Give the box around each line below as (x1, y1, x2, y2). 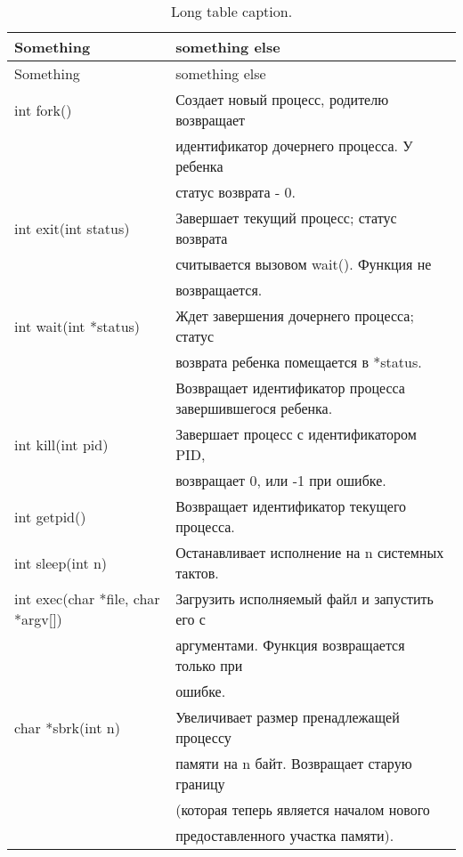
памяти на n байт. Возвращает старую (175, 753, 412, 773)
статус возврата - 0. (175, 182, 296, 202)
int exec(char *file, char (14, 588, 160, 609)
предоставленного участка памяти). (175, 825, 394, 845)
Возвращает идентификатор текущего (175, 496, 407, 516)
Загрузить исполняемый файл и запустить (175, 588, 434, 609)
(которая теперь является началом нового (175, 799, 430, 820)
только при (175, 655, 243, 675)
